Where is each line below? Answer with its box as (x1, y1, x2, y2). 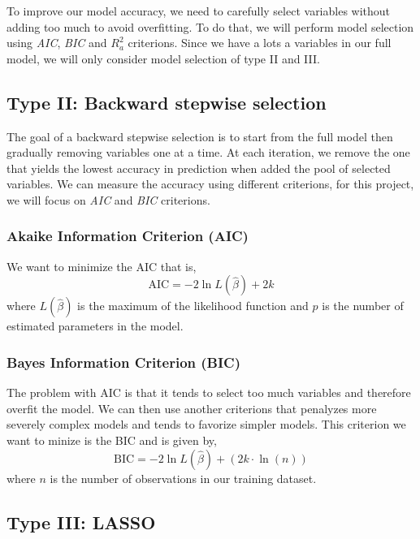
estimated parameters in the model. (6, 317, 184, 334)
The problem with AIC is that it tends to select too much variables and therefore (6, 384, 411, 401)
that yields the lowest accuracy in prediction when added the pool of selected (6, 159, 391, 176)
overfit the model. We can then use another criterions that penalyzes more (6, 399, 377, 416)
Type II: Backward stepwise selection (6, 89, 327, 114)
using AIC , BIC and (6, 34, 107, 51)
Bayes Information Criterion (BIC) (6, 351, 241, 372)
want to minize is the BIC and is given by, (6, 431, 217, 448)
